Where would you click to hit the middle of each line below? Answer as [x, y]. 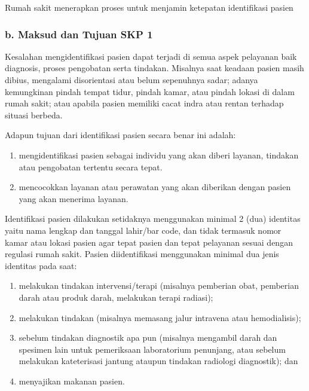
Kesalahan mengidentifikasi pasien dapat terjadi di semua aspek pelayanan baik [151, 56]
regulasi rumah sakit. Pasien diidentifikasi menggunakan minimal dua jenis [142, 254]
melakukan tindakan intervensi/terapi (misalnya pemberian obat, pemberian [159, 285]
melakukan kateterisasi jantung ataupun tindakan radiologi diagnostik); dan [158, 361]
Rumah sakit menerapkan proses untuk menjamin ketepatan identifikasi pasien [149, 7]
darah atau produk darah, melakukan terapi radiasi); [116, 297]
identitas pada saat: [41, 265]
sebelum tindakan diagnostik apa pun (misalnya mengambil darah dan [148, 337]
